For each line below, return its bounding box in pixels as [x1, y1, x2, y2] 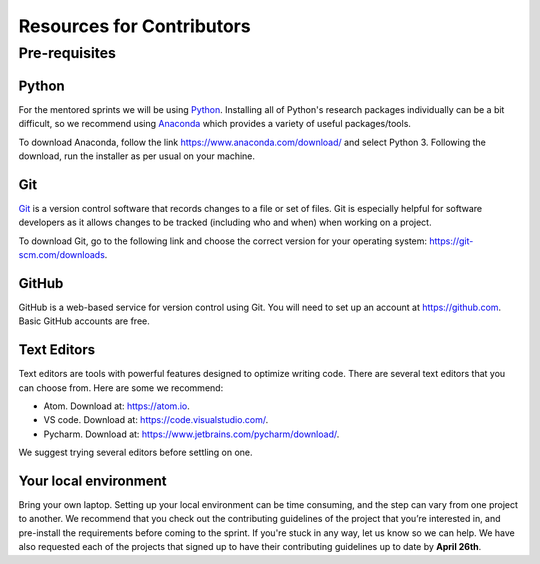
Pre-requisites [18, 44, 117, 62]
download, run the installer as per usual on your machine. [18, 150, 255, 162]
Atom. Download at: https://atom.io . [43, 400, 190, 412]
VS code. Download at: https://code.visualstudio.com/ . [43, 414, 269, 426]
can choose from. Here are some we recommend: [18, 381, 224, 394]
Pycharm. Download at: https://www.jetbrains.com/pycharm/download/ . [43, 428, 340, 440]
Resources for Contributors [18, 15, 251, 37]
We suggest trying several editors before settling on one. [18, 446, 254, 459]
